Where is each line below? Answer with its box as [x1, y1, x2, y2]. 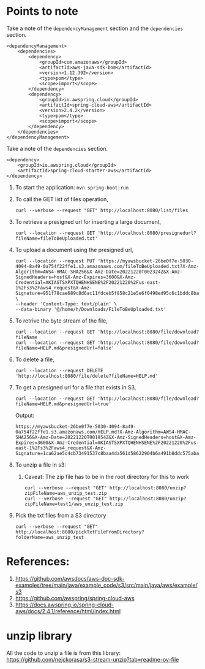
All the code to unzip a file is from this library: [6, 649, 121, 657]
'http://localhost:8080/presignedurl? [97, 230, 197, 236]
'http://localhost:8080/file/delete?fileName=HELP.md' [15, 373, 158, 379]
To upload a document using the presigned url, [15, 246, 133, 253]
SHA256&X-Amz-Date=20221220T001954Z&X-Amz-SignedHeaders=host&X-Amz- [15, 434, 197, 440]
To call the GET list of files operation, [15, 195, 109, 203]
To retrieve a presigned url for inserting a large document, [15, 218, 162, 225]
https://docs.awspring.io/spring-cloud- [15, 601, 114, 608]
